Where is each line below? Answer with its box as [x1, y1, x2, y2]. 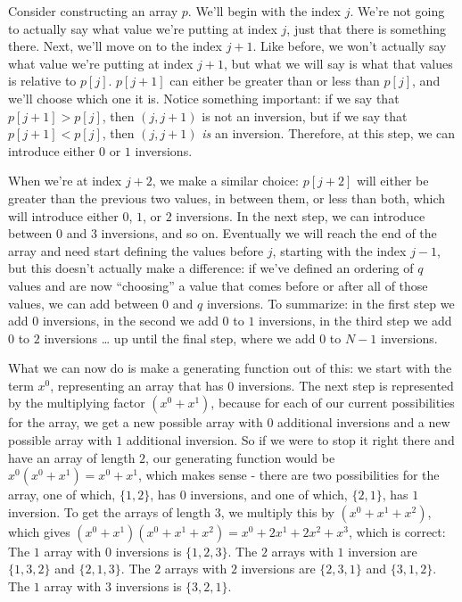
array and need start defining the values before [8, 241, 264, 260]
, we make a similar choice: [152, 171, 299, 190]
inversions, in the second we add [42, 311, 219, 330]
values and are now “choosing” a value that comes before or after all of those [8, 276, 428, 294]
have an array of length [8, 448, 136, 466]
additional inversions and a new [277, 413, 450, 432]
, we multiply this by [220, 502, 334, 521]
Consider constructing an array [8, 2, 178, 20]
